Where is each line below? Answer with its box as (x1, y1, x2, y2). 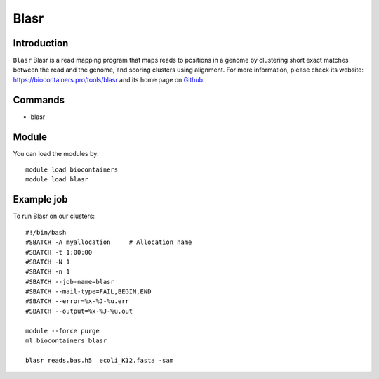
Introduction (13, 37, 69, 49)
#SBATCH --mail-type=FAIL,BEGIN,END (25, 288, 152, 295)
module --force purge (25, 327, 100, 335)
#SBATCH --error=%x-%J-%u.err (25, 297, 130, 305)
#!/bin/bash (25, 229, 67, 236)
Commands (13, 94, 65, 105)
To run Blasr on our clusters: (13, 212, 95, 221)
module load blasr (25, 176, 89, 184)
